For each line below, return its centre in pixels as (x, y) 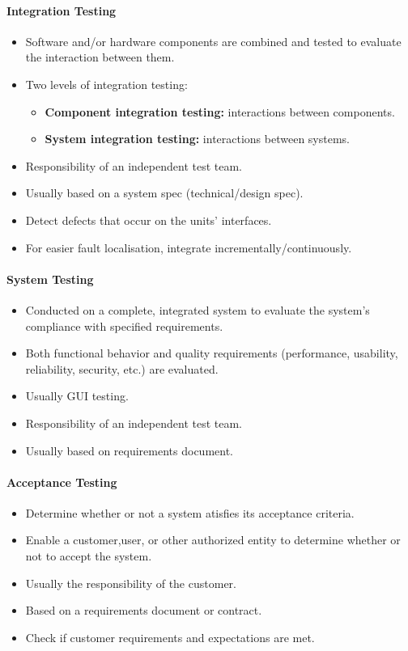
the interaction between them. (100, 57)
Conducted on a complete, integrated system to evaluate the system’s (198, 309)
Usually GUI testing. (77, 396)
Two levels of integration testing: (106, 84)
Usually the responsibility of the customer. (131, 583)
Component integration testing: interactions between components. (220, 111)
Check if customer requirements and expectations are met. (170, 637)
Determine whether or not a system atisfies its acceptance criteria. (190, 512)
